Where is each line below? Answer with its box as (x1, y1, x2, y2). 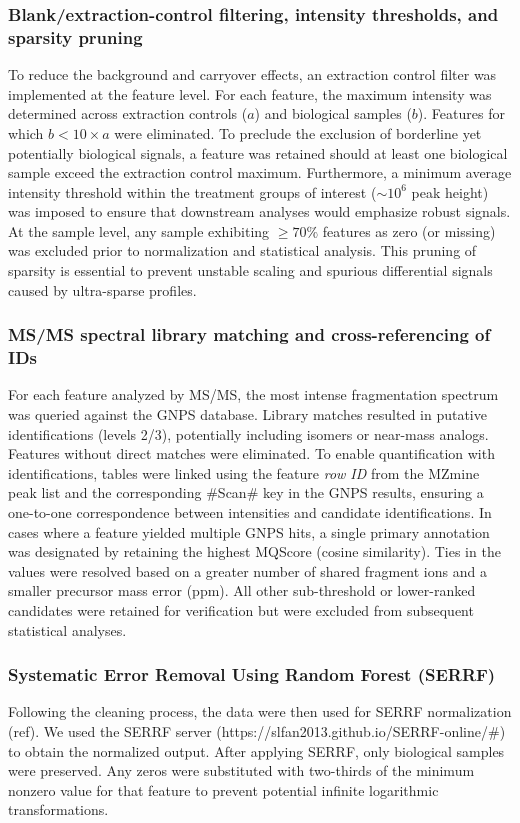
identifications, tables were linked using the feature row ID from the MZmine (8, 462, 480, 483)
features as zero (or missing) (322, 220, 496, 241)
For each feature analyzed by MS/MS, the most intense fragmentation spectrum (8, 384, 499, 405)
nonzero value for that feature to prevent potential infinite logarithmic (8, 779, 439, 800)
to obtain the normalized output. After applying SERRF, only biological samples (8, 740, 505, 761)
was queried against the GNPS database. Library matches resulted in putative (8, 404, 487, 424)
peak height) (411, 181, 489, 202)
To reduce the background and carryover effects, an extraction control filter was (8, 64, 497, 85)
